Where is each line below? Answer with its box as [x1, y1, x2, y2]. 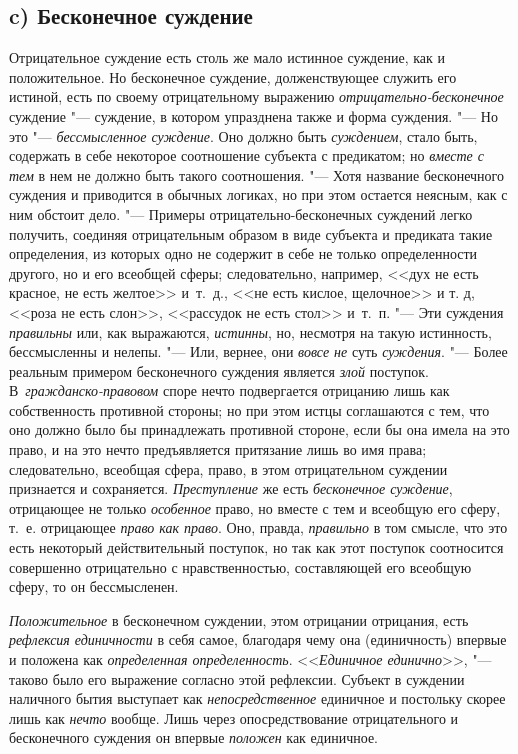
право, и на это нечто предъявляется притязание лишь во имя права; [9, 439, 427, 460]
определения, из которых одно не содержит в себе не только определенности [9, 243, 478, 264]
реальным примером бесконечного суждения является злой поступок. [9, 360, 429, 381]
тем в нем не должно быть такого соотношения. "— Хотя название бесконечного [9, 164, 504, 185]
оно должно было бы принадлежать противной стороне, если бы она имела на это [9, 419, 510, 440]
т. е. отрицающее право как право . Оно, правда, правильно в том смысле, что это [9, 517, 508, 538]
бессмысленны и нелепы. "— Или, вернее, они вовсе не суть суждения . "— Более [9, 341, 508, 362]
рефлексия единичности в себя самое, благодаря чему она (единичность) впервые [9, 629, 507, 650]
